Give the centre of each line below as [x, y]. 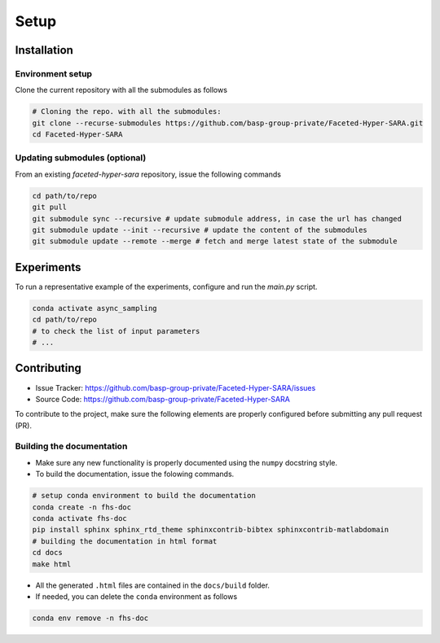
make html [52, 564]
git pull [50, 207]
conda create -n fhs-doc [82, 507]
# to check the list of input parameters [116, 331]
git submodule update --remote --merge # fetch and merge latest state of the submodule [215, 241]
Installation [44, 50]
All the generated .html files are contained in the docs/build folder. [153, 585]
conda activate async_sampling [95, 308]
